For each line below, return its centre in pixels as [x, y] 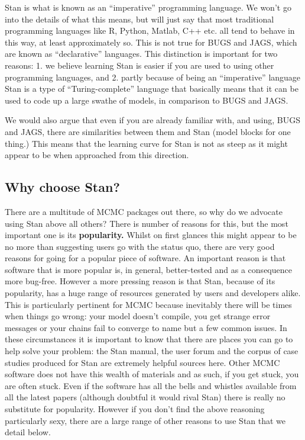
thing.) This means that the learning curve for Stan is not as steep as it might [146, 143]
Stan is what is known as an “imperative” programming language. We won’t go [148, 7]
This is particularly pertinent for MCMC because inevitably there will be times [148, 304]
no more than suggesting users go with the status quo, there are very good [140, 246]
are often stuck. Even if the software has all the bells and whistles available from [151, 385]
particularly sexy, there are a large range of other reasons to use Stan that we [145, 420]
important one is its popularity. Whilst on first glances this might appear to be [151, 235]
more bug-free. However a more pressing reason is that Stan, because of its [140, 281]
